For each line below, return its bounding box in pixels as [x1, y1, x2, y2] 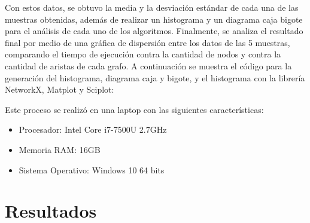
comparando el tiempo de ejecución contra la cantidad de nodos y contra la [5, 48, 281, 60]
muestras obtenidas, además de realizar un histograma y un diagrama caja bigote [5, 13, 303, 25]
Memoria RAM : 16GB [19, 143, 101, 155]
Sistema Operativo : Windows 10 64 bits [19, 163, 165, 176]
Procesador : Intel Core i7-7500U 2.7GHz [19, 123, 167, 136]
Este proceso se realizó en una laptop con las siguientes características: [5, 103, 264, 115]
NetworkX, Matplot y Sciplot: [5, 83, 114, 96]
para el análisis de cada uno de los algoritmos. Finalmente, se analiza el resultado [5, 25, 303, 37]
